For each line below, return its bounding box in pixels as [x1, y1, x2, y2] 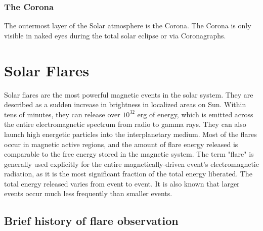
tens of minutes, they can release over [4, 109, 120, 119]
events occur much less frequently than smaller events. [4, 188, 172, 199]
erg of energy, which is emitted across [137, 109, 253, 119]
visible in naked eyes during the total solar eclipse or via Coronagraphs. [4, 30, 226, 40]
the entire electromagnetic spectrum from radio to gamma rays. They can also [4, 119, 246, 129]
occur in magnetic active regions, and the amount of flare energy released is [4, 138, 238, 149]
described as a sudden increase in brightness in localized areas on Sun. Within [4, 99, 246, 110]
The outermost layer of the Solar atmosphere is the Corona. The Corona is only [4, 20, 251, 31]
